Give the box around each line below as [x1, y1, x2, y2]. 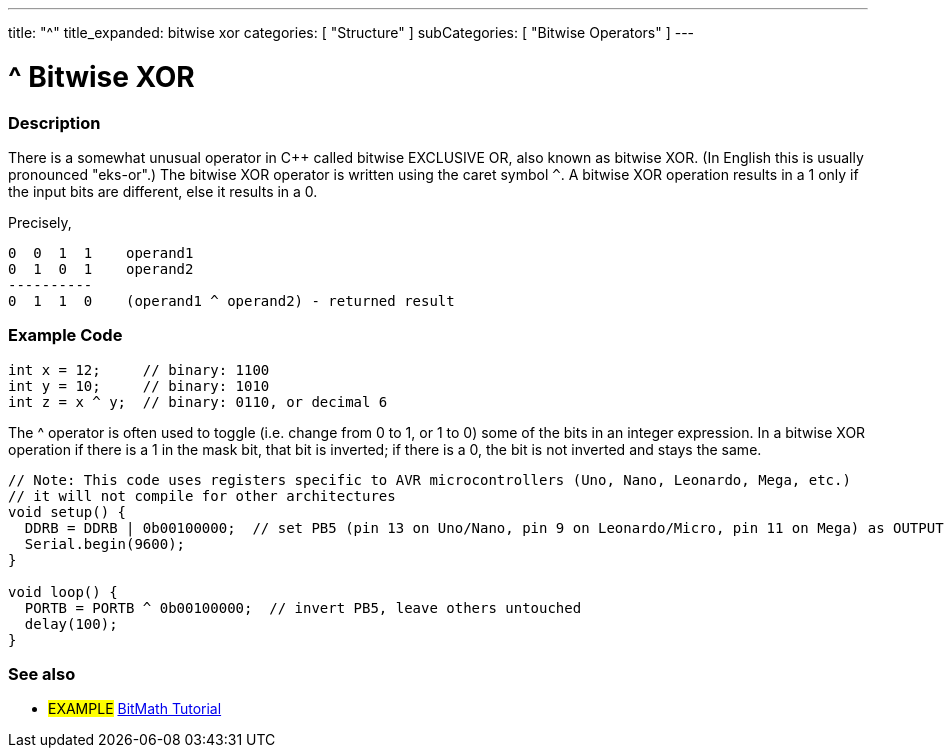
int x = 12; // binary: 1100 [8, 361, 270, 378]
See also [8, 664, 76, 684]
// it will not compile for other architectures [8, 487, 396, 504]
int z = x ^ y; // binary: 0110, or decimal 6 [8, 393, 388, 410]
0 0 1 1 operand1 [8, 244, 194, 261]
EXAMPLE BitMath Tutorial [48, 700, 222, 718]
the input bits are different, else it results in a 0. [8, 182, 318, 200]
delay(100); [24, 615, 118, 632]
